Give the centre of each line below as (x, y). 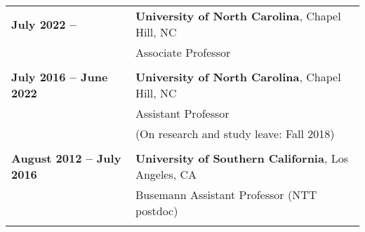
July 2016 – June (60, 77)
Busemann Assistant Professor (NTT (226, 195)
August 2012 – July (66, 158)
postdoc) (157, 211)
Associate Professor (183, 52)
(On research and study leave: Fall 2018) (235, 134)
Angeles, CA (166, 174)
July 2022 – (44, 24)
